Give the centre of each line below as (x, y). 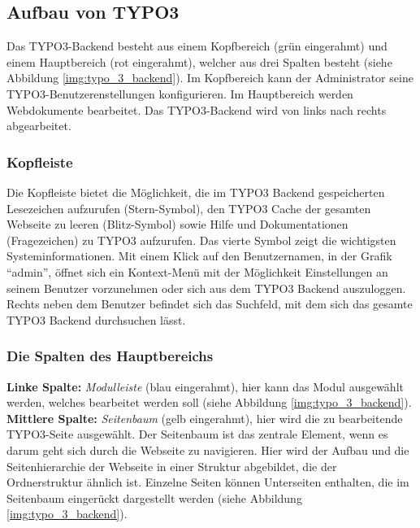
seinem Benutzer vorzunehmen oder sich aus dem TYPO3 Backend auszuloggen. (206, 288)
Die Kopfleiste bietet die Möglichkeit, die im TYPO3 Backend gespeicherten (196, 192)
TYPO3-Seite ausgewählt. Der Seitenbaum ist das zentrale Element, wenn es (197, 434)
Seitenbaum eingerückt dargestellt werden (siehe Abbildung (154, 497)
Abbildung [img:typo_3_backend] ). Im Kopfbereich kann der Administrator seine (210, 78)
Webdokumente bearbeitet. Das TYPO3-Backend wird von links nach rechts (197, 109)
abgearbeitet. (39, 126)
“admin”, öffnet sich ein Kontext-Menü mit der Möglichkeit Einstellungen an (197, 271)
